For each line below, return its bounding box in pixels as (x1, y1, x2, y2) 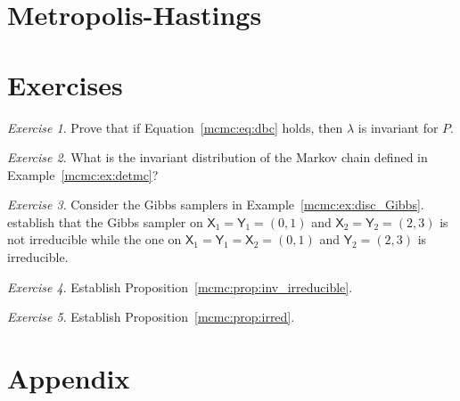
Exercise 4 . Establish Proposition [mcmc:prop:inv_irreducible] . (7, 277, 353, 296)
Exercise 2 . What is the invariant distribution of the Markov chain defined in (7, 148, 428, 167)
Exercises (7, 66, 123, 102)
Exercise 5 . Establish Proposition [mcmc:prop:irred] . (7, 307, 295, 326)
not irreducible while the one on (7, 230, 182, 249)
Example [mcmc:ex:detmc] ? (7, 165, 159, 184)
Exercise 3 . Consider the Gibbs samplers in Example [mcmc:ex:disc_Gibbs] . (7, 195, 424, 214)
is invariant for (357, 118, 439, 136)
